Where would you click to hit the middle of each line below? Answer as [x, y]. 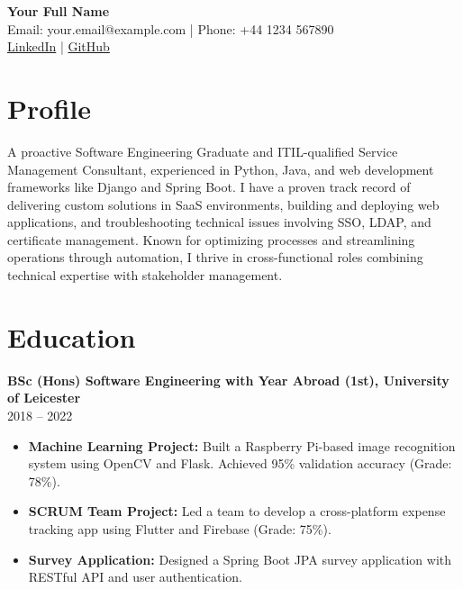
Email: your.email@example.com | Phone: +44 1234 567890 [171, 28]
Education [72, 336]
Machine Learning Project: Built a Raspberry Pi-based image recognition [242, 445]
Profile [49, 108]
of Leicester [44, 398]
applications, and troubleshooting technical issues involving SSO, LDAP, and [219, 222]
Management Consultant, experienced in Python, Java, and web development [221, 169]
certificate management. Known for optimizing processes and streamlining [211, 239]
